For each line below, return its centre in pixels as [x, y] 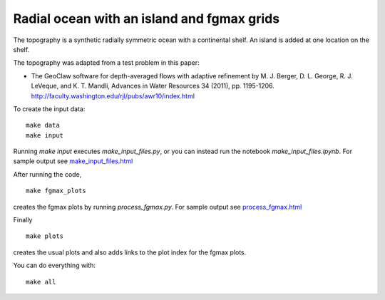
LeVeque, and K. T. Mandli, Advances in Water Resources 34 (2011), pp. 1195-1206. [153, 86]
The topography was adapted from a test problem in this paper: [106, 63]
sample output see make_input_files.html [73, 161]
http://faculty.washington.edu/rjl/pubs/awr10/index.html [113, 95]
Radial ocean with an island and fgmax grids [147, 19]
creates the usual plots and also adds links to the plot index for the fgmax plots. [130, 252]
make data [43, 125]
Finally [23, 220]
